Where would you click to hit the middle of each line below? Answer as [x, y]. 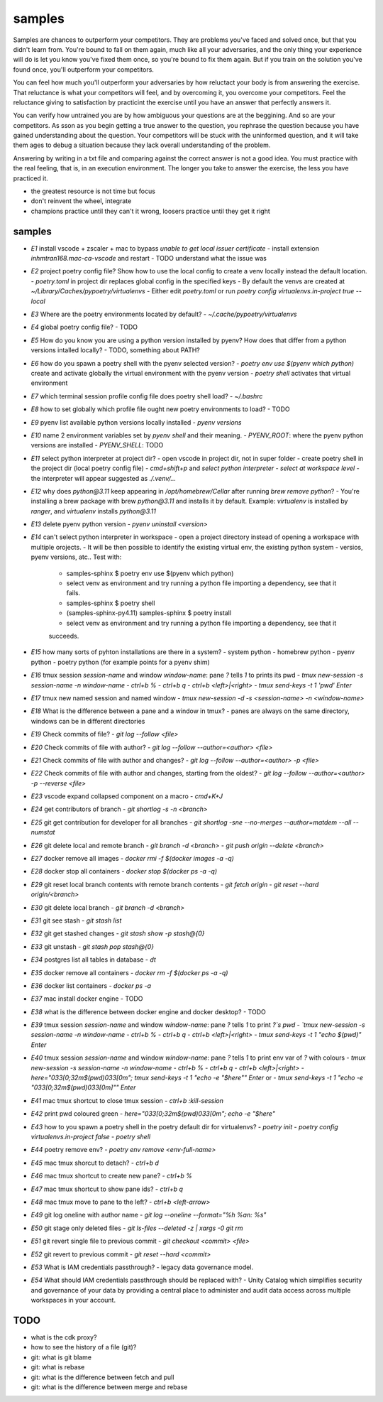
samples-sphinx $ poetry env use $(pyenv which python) [150, 573]
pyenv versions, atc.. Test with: [76, 557]
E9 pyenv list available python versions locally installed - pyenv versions [136, 422]
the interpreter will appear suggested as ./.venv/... [104, 478]
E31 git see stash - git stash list [76, 920]
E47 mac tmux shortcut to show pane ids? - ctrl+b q [107, 1189]
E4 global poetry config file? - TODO [84, 327]
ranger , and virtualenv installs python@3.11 [93, 511]
